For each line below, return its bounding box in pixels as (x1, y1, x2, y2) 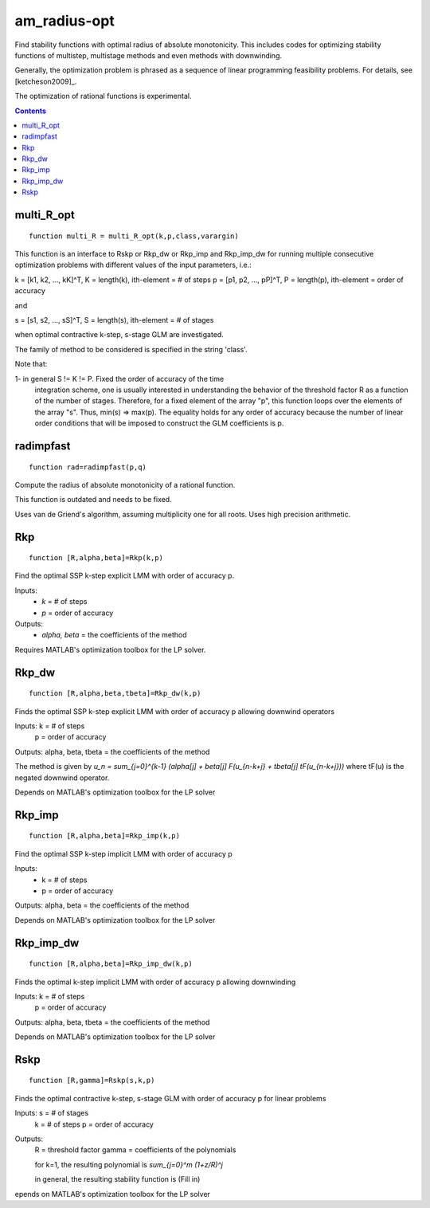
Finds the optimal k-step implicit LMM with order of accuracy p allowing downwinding (14, 977, 296, 986)
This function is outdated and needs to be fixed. (14, 495, 172, 504)
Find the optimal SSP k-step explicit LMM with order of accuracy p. (14, 571, 235, 581)
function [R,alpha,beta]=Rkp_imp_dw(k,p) (29, 959, 193, 968)
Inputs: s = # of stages (14, 1108, 89, 1118)
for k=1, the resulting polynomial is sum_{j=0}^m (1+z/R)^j (34, 1159, 223, 1169)
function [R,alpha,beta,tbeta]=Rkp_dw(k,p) (29, 689, 201, 698)
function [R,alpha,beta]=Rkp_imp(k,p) (29, 831, 181, 841)
